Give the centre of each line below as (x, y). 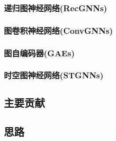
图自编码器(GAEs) (39, 53)
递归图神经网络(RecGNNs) (56, 8)
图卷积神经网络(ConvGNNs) (58, 30)
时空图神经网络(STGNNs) (54, 75)
